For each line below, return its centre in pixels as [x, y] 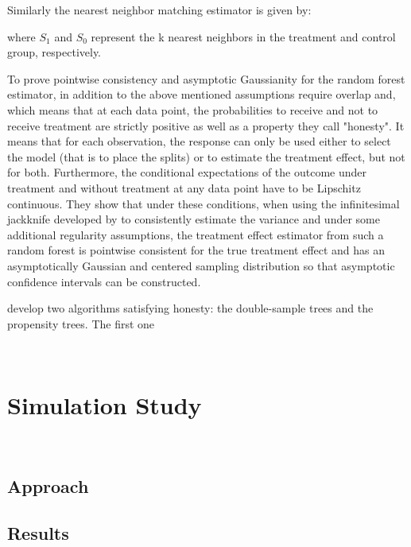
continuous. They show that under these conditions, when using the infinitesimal [204, 203]
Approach [48, 485]
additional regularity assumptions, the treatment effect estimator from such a [196, 234]
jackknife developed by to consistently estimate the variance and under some [194, 219]
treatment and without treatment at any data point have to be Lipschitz [184, 187]
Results [38, 532]
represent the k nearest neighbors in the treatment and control [243, 36]
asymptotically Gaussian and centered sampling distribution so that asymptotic [201, 265]
